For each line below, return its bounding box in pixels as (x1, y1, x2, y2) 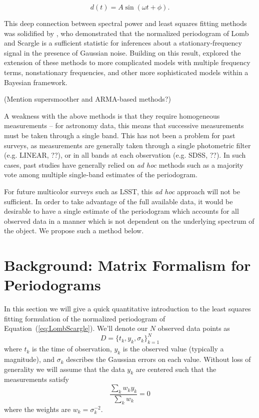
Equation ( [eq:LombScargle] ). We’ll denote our (4, 323, 148, 333)
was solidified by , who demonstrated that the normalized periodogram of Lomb (4, 28, 249, 38)
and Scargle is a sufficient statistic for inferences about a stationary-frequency (4, 38, 242, 48)
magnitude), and (4, 354, 55, 364)
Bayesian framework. (4, 77, 67, 87)
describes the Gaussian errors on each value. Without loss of (66, 354, 251, 364)
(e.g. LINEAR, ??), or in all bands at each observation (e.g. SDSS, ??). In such (4, 150, 246, 160)
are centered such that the (135, 363, 216, 374)
